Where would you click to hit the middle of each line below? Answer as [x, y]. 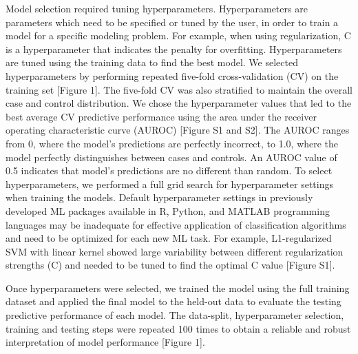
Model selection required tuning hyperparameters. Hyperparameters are [157, 8]
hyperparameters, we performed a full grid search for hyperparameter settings [169, 184]
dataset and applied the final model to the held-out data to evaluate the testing [173, 301]
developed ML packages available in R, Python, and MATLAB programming [168, 210]
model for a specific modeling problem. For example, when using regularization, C [178, 35]
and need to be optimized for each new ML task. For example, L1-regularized [169, 238]
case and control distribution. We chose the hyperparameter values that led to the [179, 103]
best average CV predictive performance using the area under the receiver [161, 116]
